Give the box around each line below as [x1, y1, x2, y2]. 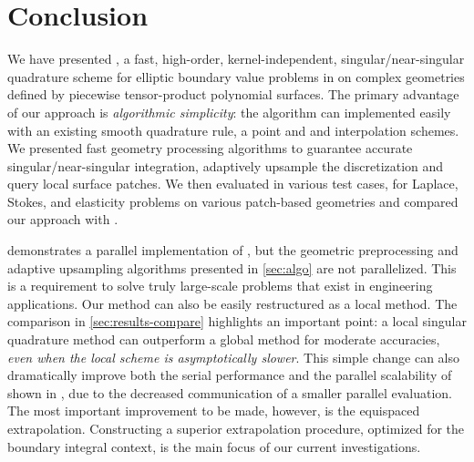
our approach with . [7, 210, 118, 229]
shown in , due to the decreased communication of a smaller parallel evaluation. [7, 383, 453, 402]
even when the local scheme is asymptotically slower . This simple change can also [7, 347, 459, 366]
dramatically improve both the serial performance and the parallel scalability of [7, 365, 452, 385]
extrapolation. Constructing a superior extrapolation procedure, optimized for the [7, 419, 465, 437]
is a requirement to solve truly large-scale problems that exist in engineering [7, 276, 433, 295]
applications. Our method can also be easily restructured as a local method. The [7, 293, 458, 313]
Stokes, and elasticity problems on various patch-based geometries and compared [7, 191, 459, 210]
